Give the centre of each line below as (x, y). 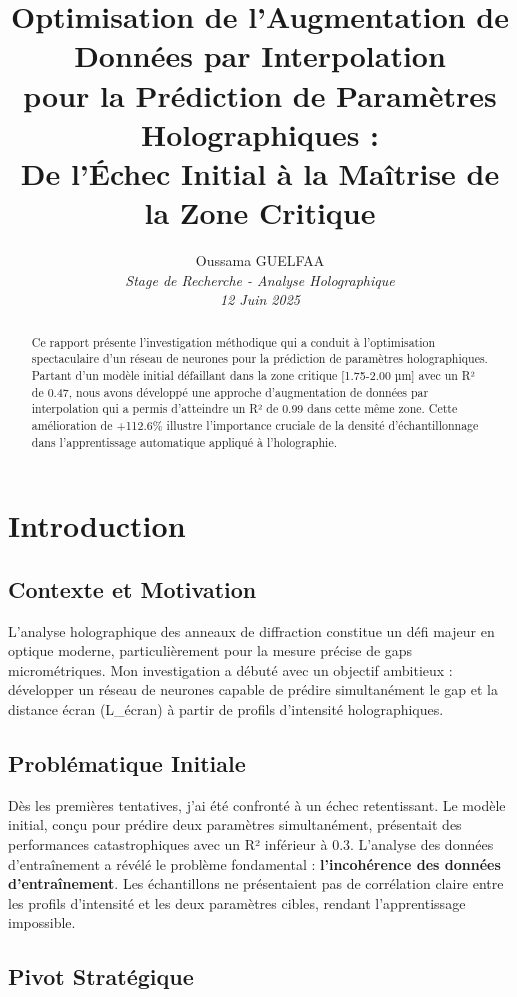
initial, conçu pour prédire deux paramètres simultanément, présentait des (235, 824)
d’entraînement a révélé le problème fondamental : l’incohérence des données (254, 863)
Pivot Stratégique (101, 976)
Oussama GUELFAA (260, 260)
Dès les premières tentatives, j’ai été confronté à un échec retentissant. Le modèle (257, 804)
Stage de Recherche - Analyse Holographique (260, 279)
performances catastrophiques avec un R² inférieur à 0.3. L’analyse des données (251, 843)
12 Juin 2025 (260, 299)
